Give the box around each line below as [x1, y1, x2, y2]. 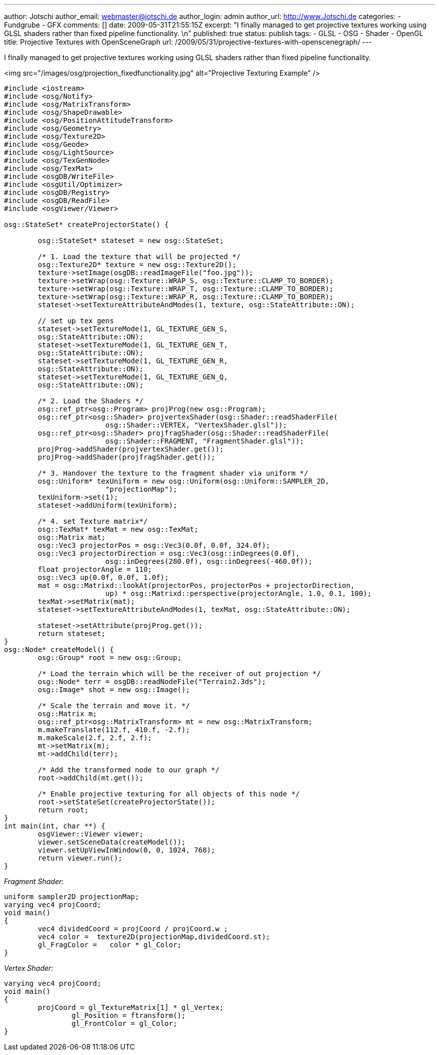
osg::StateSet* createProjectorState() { [4, 221, 169, 229]
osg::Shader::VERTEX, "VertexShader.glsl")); [105, 421, 287, 429]
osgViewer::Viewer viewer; [38, 830, 144, 838]
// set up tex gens [38, 317, 114, 325]
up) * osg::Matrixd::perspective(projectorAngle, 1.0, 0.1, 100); [105, 589, 372, 597]
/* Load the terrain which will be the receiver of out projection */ [38, 670, 321, 678]
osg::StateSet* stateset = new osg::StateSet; [38, 237, 224, 245]
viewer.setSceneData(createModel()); [38, 838, 186, 846]
